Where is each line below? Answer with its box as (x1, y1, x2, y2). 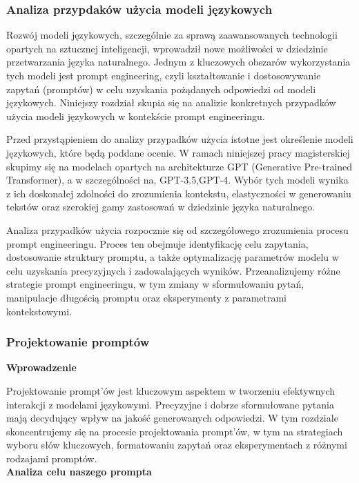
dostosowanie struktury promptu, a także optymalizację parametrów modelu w (6, 250, 339, 264)
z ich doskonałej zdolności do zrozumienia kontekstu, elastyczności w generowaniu (6, 186, 351, 200)
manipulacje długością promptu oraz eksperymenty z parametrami (6, 290, 287, 304)
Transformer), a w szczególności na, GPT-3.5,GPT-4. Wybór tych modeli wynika (6, 172, 349, 187)
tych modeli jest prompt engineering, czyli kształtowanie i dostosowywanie (6, 68, 321, 82)
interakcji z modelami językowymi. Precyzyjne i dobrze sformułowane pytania (6, 397, 334, 411)
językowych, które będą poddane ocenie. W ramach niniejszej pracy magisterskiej (6, 145, 350, 159)
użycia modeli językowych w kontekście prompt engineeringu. (6, 108, 265, 123)
